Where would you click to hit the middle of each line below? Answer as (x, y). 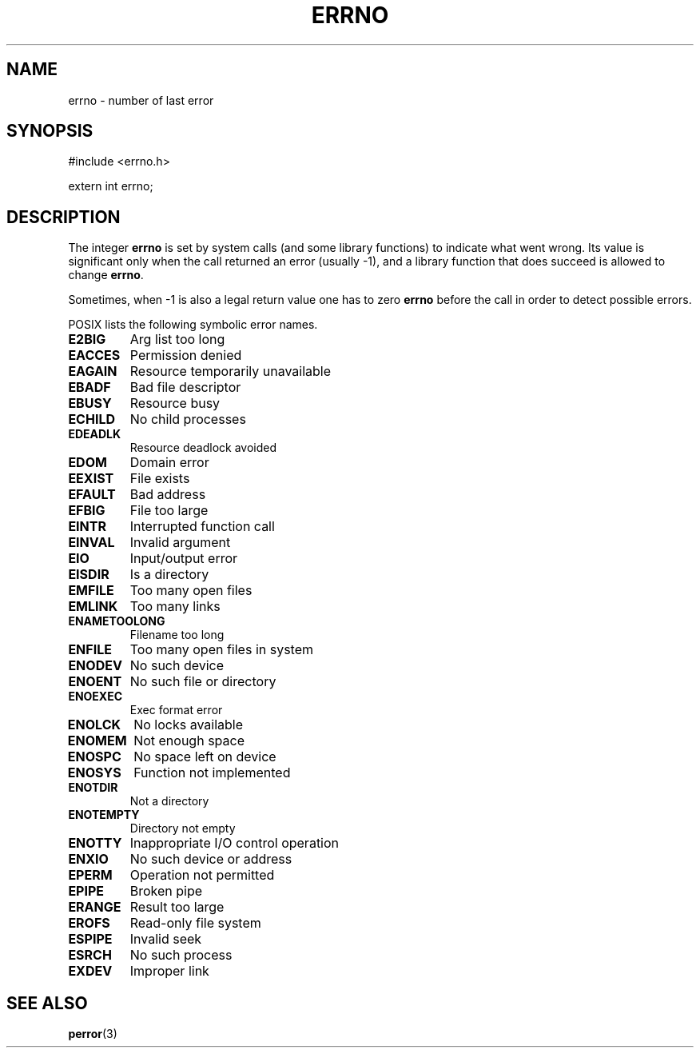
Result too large (177, 907)
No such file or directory (203, 682)
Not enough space (189, 741)
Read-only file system (195, 923)
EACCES (94, 355)
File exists (160, 479)
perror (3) (93, 1034)
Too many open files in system (222, 650)
